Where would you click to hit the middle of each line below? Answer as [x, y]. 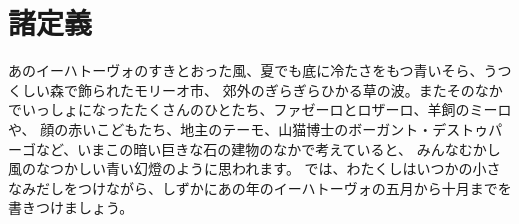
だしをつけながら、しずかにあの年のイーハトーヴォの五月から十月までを [273, 187]
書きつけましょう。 [71, 207]
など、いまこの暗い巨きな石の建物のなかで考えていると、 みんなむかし [268, 148]
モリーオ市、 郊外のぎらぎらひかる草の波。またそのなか [318, 89]
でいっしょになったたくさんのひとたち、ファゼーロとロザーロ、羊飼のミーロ [260, 109]
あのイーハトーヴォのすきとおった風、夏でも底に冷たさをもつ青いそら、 [246, 70]
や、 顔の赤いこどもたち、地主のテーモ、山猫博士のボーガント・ [220, 128]
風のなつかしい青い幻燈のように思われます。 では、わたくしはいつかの [240, 168]
